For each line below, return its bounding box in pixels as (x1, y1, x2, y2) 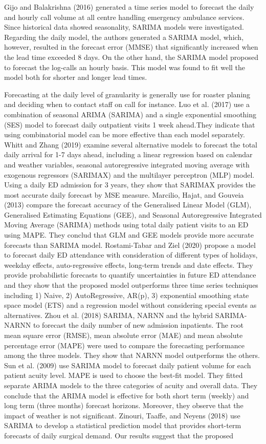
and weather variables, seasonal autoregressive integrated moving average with (4, 159, 250, 170)
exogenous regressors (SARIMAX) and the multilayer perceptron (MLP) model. (4, 169, 255, 180)
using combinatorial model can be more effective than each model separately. (4, 129, 245, 140)
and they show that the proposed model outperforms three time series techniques (4, 280, 258, 290)
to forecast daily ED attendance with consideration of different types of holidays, (4, 249, 258, 260)
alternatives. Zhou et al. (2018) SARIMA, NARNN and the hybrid (4, 309, 213, 320)
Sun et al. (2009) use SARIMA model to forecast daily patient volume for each (4, 360, 251, 370)
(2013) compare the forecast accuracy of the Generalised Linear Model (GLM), (4, 199, 252, 210)
